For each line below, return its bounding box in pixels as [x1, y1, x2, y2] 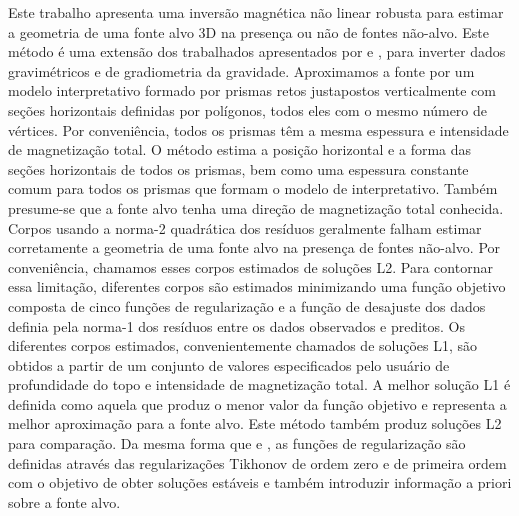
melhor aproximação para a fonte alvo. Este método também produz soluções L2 [8, 413, 502, 434]
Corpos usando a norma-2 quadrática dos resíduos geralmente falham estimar [8, 217, 482, 238]
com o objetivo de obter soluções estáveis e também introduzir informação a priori [8, 472, 512, 493]
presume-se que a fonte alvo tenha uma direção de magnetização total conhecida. [8, 197, 504, 218]
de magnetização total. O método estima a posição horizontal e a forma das [8, 139, 472, 160]
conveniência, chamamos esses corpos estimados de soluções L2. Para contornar [8, 256, 493, 277]
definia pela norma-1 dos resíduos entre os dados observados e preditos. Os [8, 315, 466, 336]
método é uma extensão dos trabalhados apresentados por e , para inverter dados [8, 41, 506, 62]
